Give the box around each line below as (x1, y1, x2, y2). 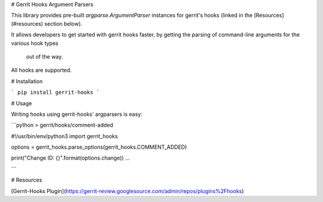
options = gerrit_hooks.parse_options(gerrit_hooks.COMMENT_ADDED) (11, 143, 187, 151)
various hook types (11, 39, 59, 47)
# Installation (11, 78, 43, 85)
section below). (44, 20, 83, 27)
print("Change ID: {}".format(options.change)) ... (11, 154, 130, 161)
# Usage (11, 99, 32, 107)
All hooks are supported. (11, 66, 72, 74)
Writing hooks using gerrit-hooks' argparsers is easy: (11, 111, 143, 118)
